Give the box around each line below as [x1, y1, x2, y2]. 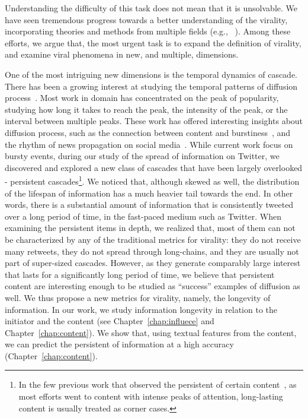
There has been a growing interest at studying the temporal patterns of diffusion [5, 80, 298, 92]
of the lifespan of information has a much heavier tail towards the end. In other [5, 186, 293, 199]
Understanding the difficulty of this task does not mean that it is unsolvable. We [5, 2, 298, 14]
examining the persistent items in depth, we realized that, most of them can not [5, 221, 296, 234]
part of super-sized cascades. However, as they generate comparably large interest [5, 256, 301, 269]
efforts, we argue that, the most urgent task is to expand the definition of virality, [5, 36, 301, 49]
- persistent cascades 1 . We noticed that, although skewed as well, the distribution [5, 173, 300, 187]
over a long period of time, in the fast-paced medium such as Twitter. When [5, 210, 281, 222]
